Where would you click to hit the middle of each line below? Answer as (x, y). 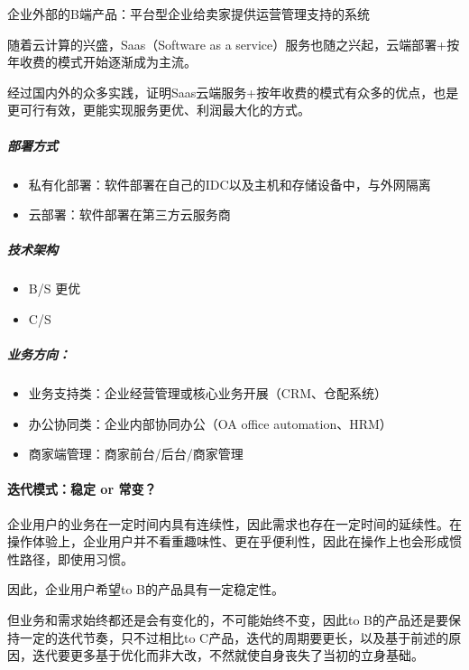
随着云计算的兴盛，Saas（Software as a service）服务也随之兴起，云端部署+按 (234, 44)
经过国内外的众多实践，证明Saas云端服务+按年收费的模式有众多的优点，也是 (233, 92)
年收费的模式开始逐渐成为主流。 (102, 62)
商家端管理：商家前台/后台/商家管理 (136, 454)
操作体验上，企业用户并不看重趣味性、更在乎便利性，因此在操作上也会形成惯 (234, 541)
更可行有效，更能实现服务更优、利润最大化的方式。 (159, 110)
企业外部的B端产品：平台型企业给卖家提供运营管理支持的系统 (189, 14)
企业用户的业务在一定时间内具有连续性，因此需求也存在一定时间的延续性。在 (234, 523)
